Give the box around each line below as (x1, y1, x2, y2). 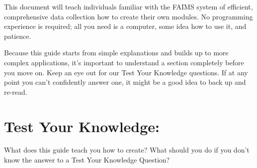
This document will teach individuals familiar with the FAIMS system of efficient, (4, 1, 253, 11)
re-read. (4, 86, 27, 97)
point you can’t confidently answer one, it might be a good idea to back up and (4, 77, 246, 87)
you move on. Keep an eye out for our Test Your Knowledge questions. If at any (4, 67, 248, 77)
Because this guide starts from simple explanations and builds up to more (4, 47, 229, 58)
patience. (4, 30, 31, 41)
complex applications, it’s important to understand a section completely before (4, 57, 244, 67)
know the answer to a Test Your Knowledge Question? (4, 155, 170, 165)
